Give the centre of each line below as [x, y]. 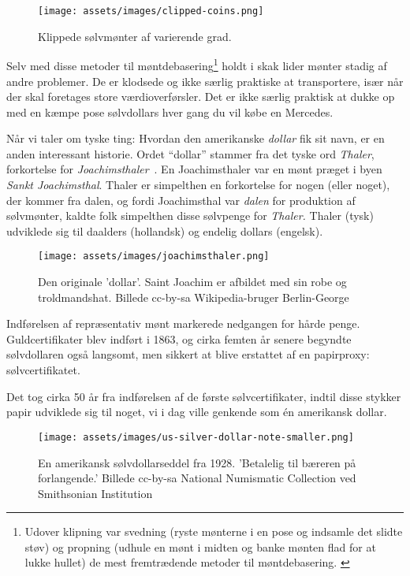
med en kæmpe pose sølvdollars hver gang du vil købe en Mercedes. [170, 111]
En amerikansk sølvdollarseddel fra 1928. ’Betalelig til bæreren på [197, 462]
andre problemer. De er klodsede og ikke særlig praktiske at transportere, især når [205, 81]
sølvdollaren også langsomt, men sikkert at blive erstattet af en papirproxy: [188, 354]
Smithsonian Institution [95, 493]
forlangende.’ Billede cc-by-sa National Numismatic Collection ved [197, 478]
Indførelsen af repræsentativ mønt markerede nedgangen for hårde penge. [183, 323]
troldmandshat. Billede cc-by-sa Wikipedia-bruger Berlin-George [194, 297]
